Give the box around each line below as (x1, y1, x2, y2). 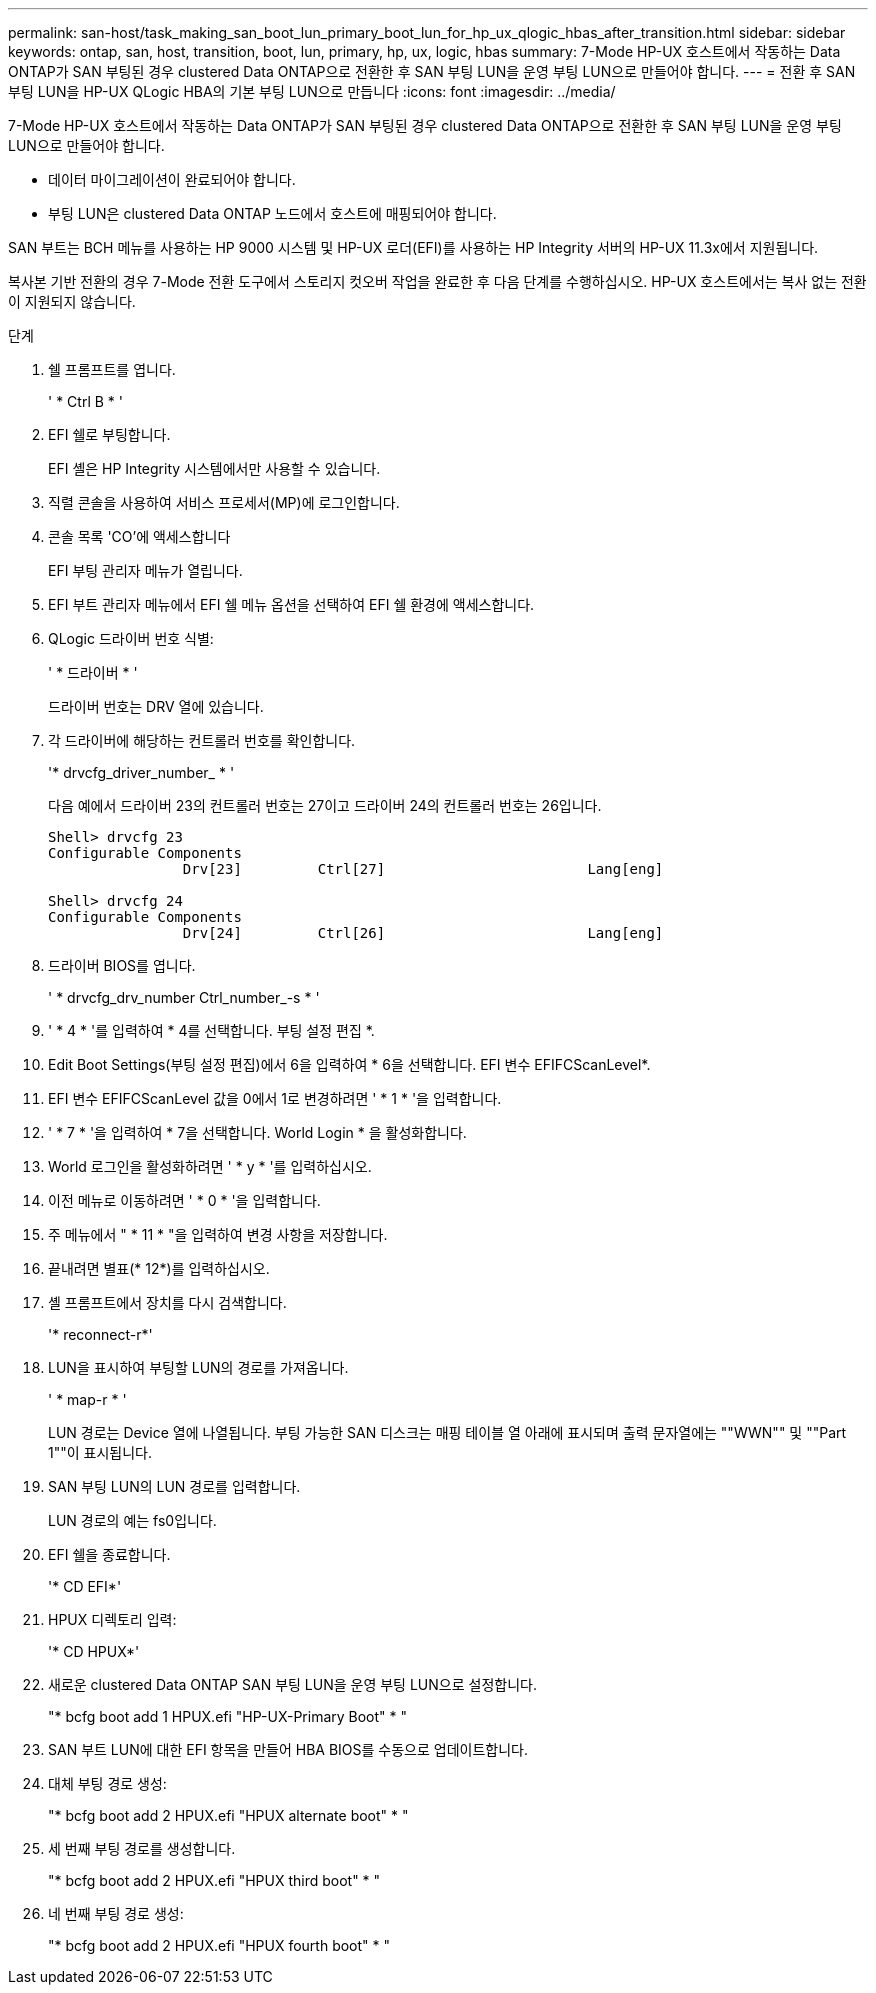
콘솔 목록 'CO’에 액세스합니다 (48, 528, 231, 545)
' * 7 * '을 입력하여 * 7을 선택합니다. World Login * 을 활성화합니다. (48, 1124, 467, 1141)
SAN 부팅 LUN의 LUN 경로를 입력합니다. (48, 1478, 301, 1495)
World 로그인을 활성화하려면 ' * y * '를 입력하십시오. (48, 1158, 372, 1175)
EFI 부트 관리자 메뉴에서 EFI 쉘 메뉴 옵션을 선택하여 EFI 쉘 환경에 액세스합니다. (48, 596, 535, 613)
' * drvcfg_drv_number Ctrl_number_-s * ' (48, 989, 320, 1006)
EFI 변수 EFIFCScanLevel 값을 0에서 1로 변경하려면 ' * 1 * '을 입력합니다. (48, 1090, 502, 1107)
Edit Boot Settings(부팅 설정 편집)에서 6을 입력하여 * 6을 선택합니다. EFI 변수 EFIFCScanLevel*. (48, 1056, 651, 1073)
